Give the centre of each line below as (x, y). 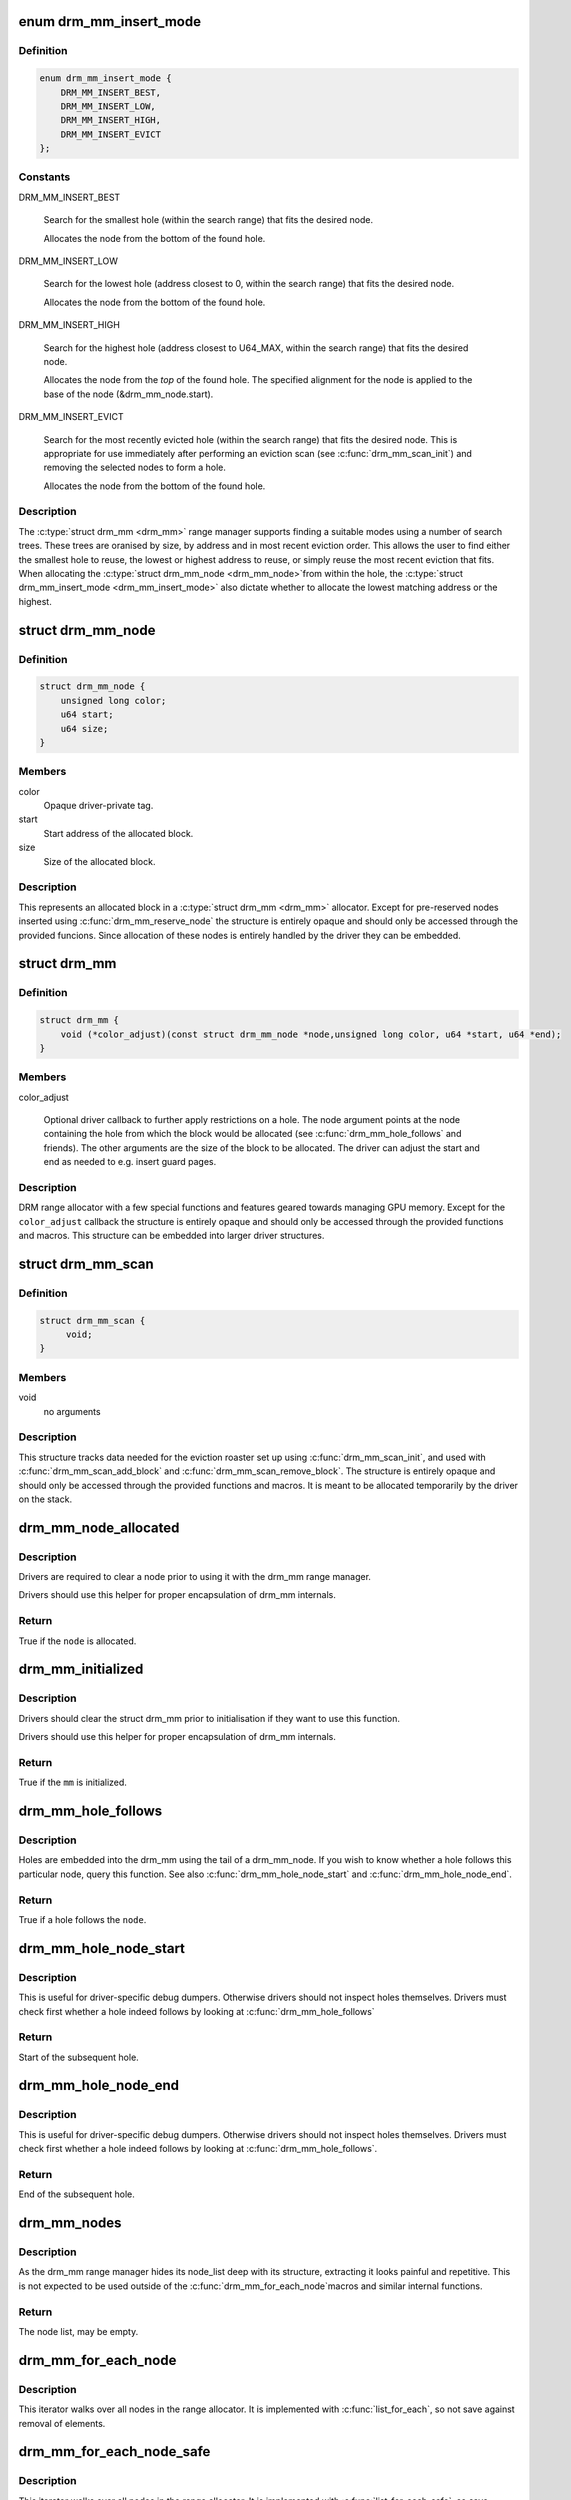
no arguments (72, 1411)
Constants (44, 177)
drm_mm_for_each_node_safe (114, 2451)
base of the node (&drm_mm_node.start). (128, 394)
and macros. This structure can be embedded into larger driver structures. (171, 1236)
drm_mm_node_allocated (99, 1527)
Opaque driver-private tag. (98, 806)
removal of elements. (62, 2423)
